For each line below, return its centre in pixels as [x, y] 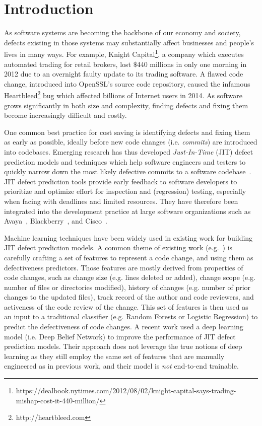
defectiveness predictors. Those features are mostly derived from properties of [124, 267]
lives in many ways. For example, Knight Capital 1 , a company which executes [124, 53]
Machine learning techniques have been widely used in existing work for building [128, 237]
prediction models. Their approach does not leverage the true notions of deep [123, 346]
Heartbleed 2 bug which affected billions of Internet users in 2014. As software [123, 94]
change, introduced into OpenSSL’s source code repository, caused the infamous [127, 83]
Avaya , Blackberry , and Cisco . [56, 221]
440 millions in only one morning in [192, 64]
